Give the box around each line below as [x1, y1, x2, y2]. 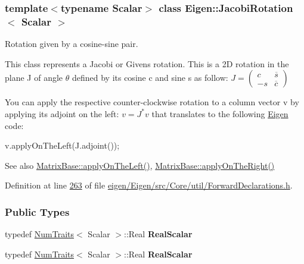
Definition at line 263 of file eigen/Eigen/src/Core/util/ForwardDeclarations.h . [5, 179, 293, 191]
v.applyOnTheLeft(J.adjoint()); [5, 139, 120, 152]
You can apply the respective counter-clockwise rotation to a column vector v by [5, 96, 299, 108]
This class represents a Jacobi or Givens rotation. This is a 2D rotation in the [5, 57, 289, 70]
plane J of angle [5, 71, 63, 84]
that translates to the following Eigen [151, 107, 289, 120]
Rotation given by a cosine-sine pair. [5, 37, 138, 50]
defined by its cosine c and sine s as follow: [72, 71, 228, 84]
